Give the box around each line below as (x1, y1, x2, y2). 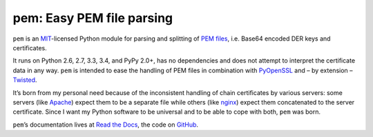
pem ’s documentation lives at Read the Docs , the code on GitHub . (12, 120, 199, 129)
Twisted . (12, 76, 37, 84)
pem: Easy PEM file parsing (12, 10, 173, 25)
